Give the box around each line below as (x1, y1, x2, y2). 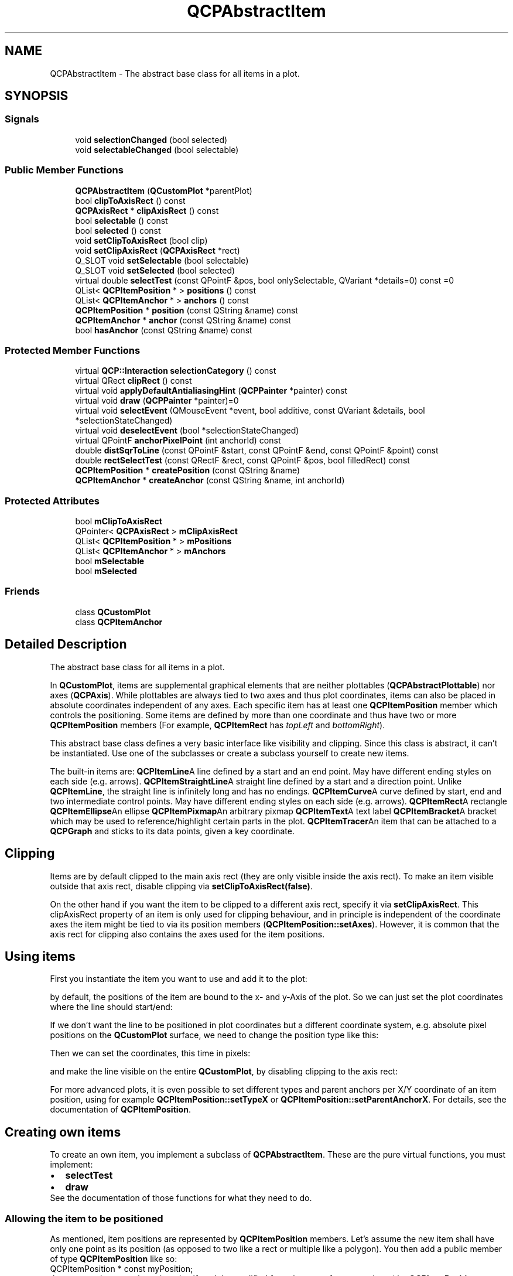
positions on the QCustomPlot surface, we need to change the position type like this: (50, 1030, 379, 1040)
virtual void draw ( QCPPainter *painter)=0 (75, 395, 239, 406)
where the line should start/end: (50, 1002, 173, 1012)
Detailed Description (5, 637, 127, 652)
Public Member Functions (5, 164, 124, 176)
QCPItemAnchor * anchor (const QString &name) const (75, 315, 291, 325)
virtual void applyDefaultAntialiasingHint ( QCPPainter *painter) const (75, 385, 347, 396)
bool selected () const (75, 225, 161, 236)
